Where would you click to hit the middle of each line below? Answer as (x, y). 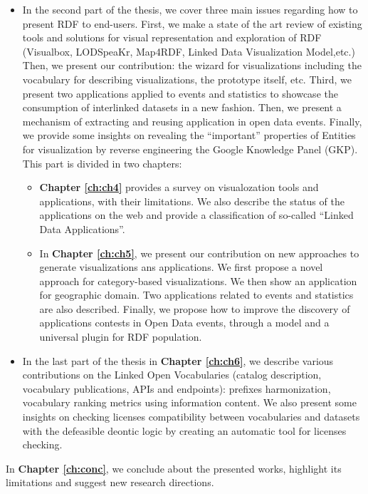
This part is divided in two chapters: (102, 163)
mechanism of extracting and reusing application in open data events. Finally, (192, 121)
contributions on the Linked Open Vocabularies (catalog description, (172, 375)
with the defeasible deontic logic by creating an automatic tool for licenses (184, 430)
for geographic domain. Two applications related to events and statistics (196, 295)
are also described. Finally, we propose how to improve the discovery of (195, 308)
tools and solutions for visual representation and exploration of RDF (172, 37)
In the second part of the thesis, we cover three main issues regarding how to (190, 9)
